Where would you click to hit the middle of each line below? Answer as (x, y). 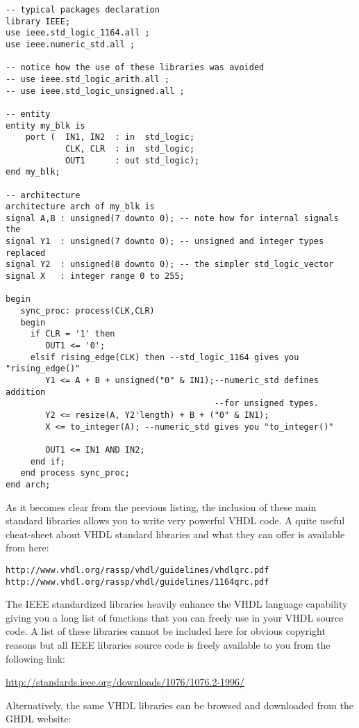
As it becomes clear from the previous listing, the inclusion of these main (161, 507)
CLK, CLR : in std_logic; (130, 148)
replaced (26, 253)
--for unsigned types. (267, 404)
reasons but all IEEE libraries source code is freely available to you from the (168, 645)
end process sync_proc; (75, 473)
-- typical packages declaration (83, 10)
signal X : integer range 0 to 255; (95, 276)
